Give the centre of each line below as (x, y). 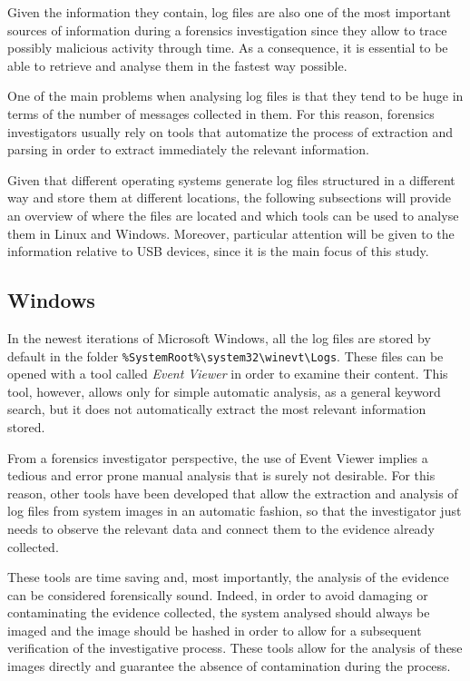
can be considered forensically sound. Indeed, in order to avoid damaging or (218, 594)
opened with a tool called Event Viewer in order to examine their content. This (228, 374)
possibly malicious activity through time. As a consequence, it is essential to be (228, 48)
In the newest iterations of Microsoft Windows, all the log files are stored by (219, 337)
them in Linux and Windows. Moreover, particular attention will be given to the (231, 233)
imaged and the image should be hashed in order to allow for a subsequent (215, 630)
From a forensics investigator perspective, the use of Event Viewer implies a (218, 457)
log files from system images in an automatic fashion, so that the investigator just (235, 511)
